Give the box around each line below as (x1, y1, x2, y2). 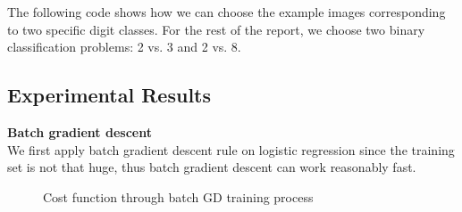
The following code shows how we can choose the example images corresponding (7, 3, 446, 20)
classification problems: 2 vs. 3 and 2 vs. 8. (7, 37, 241, 56)
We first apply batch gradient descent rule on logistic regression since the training (7, 140, 455, 159)
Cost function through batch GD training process (43, 187, 314, 206)
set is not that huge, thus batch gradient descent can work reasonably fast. (7, 158, 416, 176)
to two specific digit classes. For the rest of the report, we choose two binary (7, 20, 425, 38)
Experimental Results (7, 81, 211, 109)
